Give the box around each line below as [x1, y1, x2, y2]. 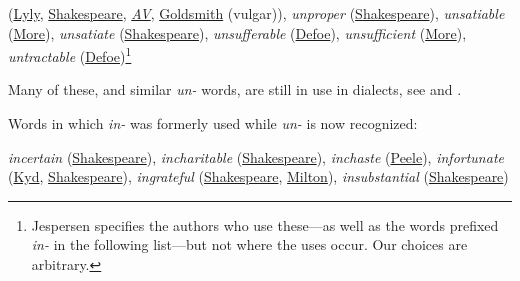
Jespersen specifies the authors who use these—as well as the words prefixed [31, 214, 499, 235]
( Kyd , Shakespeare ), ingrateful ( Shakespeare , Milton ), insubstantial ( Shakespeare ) [8, 166, 509, 187]
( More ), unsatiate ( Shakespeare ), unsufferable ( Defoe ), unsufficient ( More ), [8, 22, 467, 43]
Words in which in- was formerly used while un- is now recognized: [8, 113, 418, 134]
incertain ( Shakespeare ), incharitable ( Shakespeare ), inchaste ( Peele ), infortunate [8, 146, 504, 167]
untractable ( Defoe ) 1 [8, 43, 132, 66]
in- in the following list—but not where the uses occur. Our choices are [31, 234, 468, 255]
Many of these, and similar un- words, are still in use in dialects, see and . [8, 79, 462, 100]
